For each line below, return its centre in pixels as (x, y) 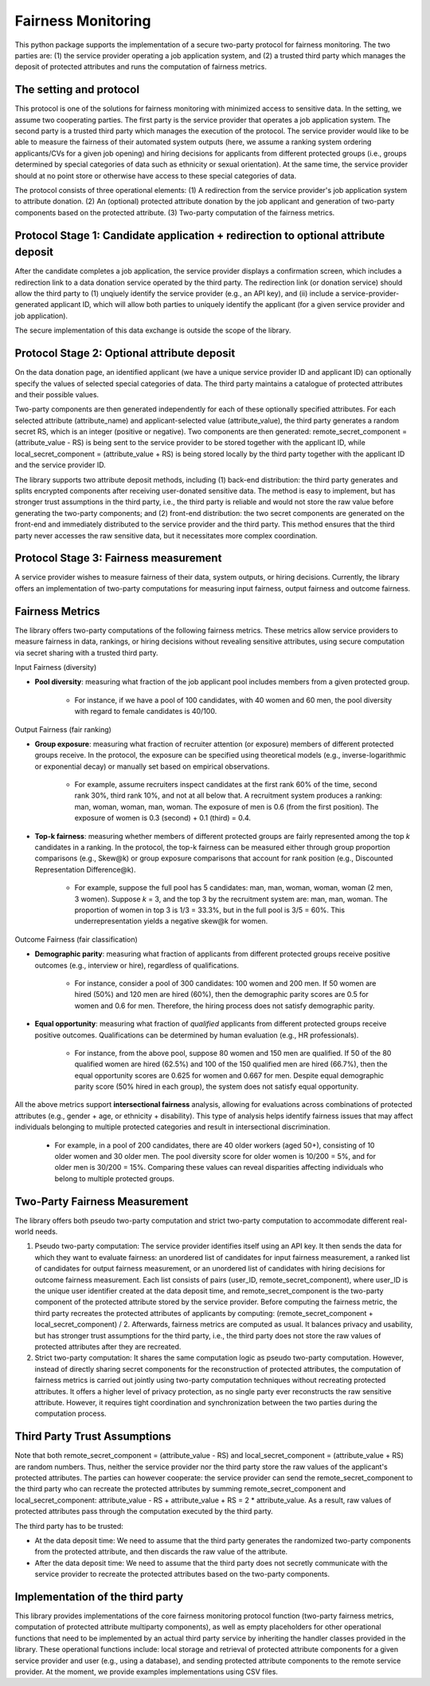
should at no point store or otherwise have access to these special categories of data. (156, 175)
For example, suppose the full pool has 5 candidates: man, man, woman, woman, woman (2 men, (234, 888)
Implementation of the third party (99, 1596)
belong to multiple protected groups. (115, 1178)
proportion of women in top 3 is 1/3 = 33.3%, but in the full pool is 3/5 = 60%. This (210, 910)
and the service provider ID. (61, 465)
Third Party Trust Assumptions (93, 1437)
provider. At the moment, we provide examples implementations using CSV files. (147, 1672)
